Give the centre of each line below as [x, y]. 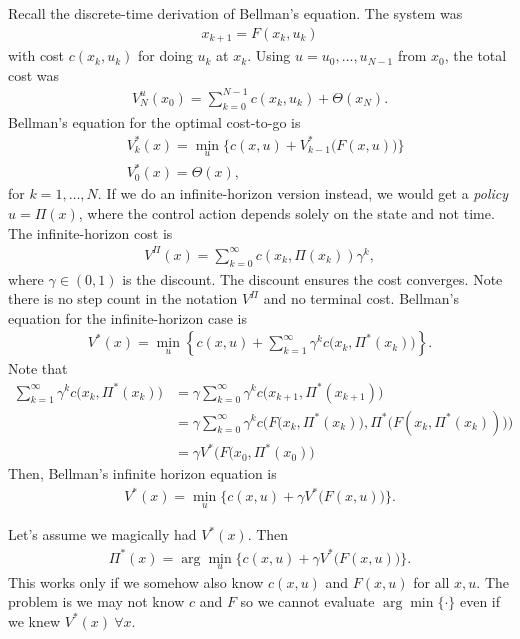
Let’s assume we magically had [102, 534]
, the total [475, 55]
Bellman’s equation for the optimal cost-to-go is [154, 121]
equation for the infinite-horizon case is [128, 317]
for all [431, 581]
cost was [34, 74]
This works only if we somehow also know [136, 581]
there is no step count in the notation [123, 298]
